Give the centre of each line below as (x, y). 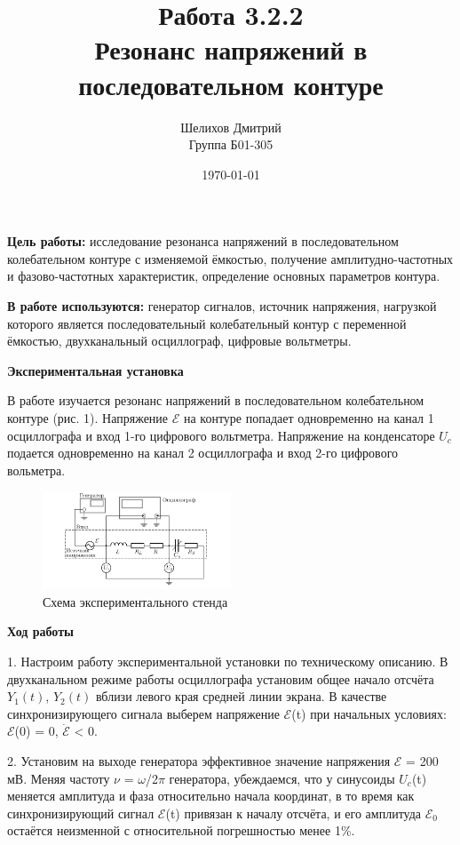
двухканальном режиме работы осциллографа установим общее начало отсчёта (221, 678)
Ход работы (40, 631)
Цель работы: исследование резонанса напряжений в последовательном (203, 241)
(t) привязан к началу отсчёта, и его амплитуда (293, 813)
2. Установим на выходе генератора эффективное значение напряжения (199, 761)
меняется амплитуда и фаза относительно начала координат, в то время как (211, 796)
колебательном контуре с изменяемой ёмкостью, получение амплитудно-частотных (230, 258)
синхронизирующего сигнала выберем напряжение (143, 713)
